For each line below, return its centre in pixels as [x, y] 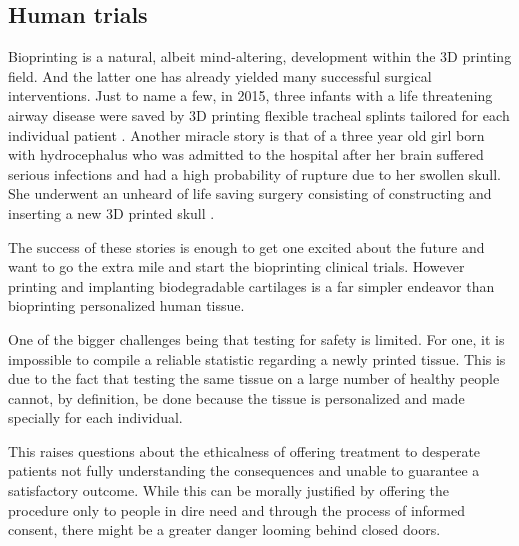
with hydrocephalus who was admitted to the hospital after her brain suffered [246, 154]
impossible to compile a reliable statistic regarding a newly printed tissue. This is [257, 358]
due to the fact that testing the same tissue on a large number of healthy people [254, 378]
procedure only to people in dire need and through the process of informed [236, 509]
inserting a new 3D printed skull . [111, 212]
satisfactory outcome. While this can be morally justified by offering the [229, 490]
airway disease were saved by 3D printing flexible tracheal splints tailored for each [259, 114]
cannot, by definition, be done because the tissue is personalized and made [236, 397]
